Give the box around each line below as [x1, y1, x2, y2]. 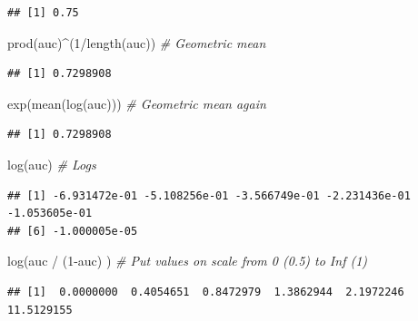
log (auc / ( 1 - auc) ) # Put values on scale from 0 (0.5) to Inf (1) [7, 251, 368, 270]
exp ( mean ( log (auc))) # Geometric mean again [7, 93, 266, 112]
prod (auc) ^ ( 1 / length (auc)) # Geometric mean [7, 33, 266, 52]
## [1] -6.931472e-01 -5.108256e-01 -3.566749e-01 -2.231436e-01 [7, 189, 411, 202]
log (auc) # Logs [7, 154, 96, 173]
